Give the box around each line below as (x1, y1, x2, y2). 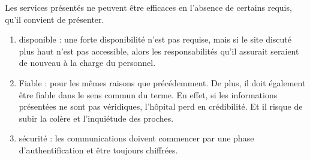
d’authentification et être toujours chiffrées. (19, 143, 178, 156)
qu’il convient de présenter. (5, 13, 104, 25)
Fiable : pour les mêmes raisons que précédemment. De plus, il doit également (19, 76, 306, 89)
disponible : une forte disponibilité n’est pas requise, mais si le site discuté (19, 33, 292, 46)
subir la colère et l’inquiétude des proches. (19, 111, 174, 124)
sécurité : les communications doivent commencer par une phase (19, 132, 254, 144)
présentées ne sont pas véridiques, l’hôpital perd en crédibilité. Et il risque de (19, 100, 303, 113)
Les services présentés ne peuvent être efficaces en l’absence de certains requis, (5, 1, 292, 13)
